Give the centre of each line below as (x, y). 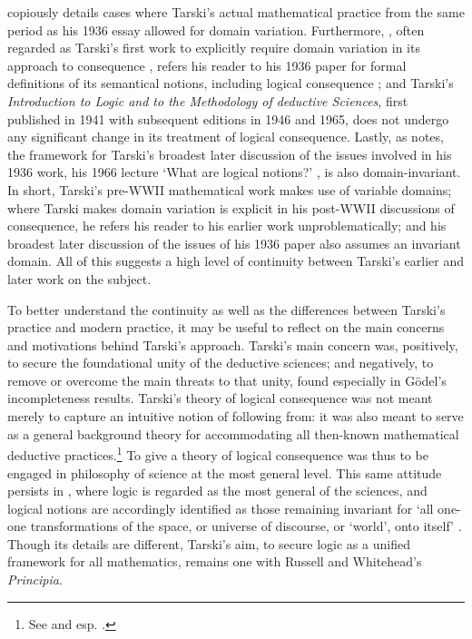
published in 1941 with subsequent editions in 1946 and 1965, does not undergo (228, 118)
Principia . (35, 580)
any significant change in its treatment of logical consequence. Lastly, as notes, (226, 137)
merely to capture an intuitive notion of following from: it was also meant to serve (236, 416)
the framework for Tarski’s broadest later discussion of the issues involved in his (230, 154)
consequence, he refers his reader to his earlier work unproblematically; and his (227, 226)
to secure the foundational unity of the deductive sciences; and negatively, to (221, 363)
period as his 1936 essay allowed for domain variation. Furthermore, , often (216, 29)
